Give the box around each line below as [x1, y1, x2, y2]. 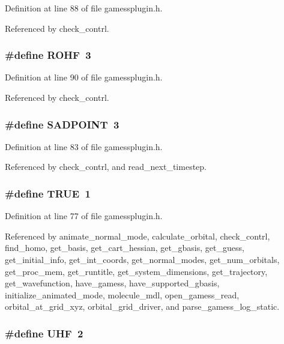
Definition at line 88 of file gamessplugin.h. [5, 2, 163, 14]
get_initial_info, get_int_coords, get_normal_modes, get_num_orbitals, [5, 253, 280, 265]
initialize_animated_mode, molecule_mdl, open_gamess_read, [5, 288, 240, 301]
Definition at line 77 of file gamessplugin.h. [5, 210, 163, 222]
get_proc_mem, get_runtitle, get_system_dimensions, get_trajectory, [5, 265, 268, 277]
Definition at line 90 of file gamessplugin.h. [5, 71, 163, 83]
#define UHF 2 [5, 325, 83, 340]
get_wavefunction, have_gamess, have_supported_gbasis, [5, 277, 220, 289]
